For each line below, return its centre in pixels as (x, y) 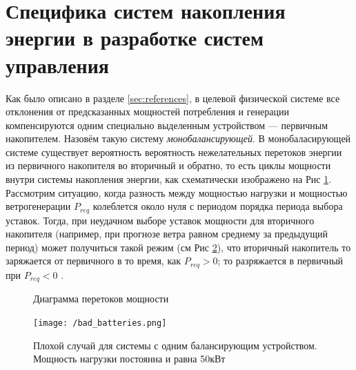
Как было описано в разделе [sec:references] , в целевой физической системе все (173, 98)
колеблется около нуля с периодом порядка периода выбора (218, 206)
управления (58, 65)
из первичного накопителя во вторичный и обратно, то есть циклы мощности (168, 165)
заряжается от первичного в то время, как (93, 261)
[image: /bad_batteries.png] (100, 323)
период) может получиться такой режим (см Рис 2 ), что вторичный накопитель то (178, 247)
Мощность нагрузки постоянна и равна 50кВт (129, 359)
